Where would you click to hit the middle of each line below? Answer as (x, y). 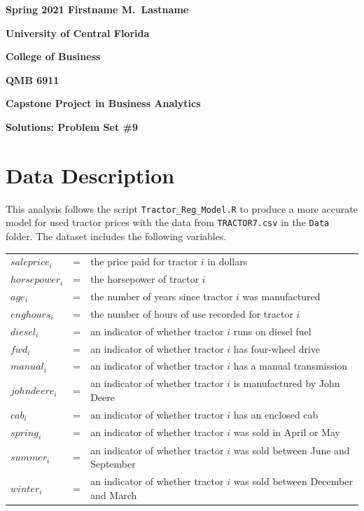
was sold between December (293, 481)
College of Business (53, 56)
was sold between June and (292, 450)
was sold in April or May (287, 432)
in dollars (227, 261)
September (113, 464)
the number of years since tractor (162, 296)
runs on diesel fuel (272, 331)
